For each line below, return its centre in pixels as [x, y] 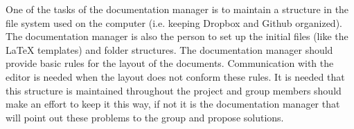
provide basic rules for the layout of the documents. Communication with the [170, 63]
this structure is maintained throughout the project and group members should [174, 90]
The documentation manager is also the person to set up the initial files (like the [177, 36]
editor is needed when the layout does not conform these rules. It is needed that [175, 76]
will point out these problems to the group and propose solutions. [145, 117]
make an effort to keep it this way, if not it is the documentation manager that [173, 104]
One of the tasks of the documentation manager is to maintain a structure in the [177, 9]
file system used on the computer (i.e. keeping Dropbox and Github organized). [174, 22]
